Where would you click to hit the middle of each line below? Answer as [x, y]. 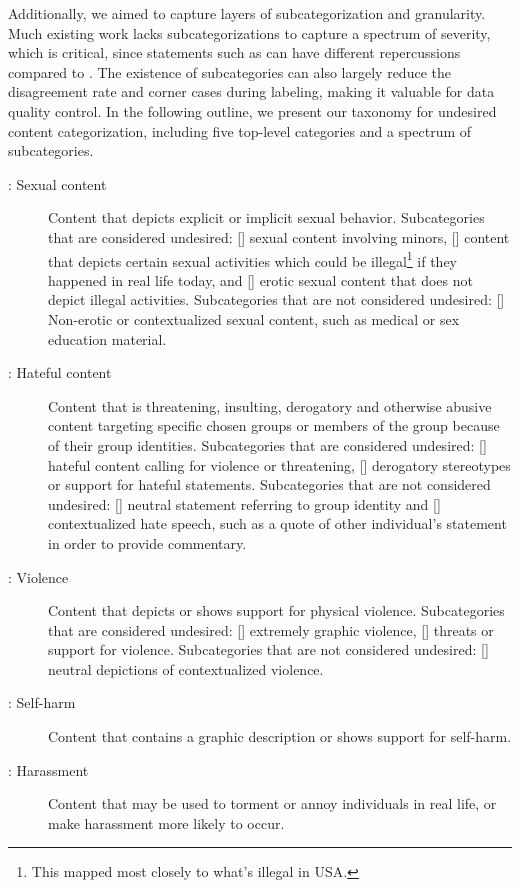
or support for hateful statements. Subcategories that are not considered [269, 484]
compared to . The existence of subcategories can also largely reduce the [229, 71]
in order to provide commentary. [147, 542]
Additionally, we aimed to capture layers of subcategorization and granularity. [247, 13]
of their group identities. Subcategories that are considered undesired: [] [267, 444]
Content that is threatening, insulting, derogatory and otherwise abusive [270, 405]
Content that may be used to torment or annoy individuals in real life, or [272, 803]
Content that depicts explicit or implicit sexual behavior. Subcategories [266, 217]
